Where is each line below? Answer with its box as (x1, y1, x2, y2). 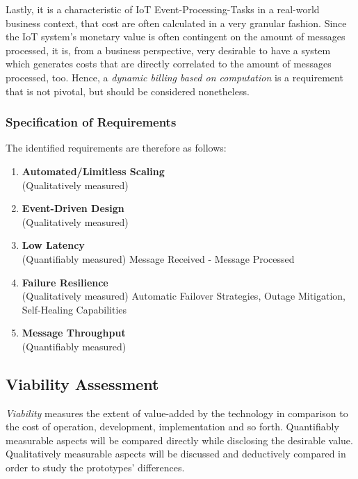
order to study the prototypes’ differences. (6, 460, 185, 475)
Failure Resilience (22, 275, 108, 289)
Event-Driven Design (22, 201, 124, 216)
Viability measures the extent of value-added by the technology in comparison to (6, 405, 348, 420)
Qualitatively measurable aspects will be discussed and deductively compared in (6, 446, 346, 461)
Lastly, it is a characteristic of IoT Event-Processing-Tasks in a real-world (6, 2, 320, 16)
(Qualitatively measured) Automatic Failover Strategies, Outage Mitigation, (22, 289, 346, 303)
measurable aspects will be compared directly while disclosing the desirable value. (6, 432, 353, 447)
